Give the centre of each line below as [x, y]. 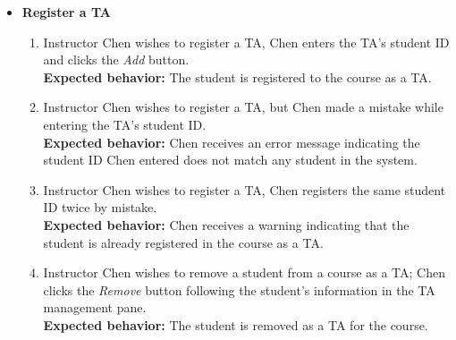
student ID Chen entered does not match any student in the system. [230, 160]
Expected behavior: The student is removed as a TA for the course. [236, 324]
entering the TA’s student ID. [125, 124]
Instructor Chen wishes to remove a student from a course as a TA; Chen [244, 272]
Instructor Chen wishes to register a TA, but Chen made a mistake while [243, 107]
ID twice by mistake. [100, 207]
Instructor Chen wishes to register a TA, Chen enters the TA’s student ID [246, 42]
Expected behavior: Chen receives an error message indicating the [232, 142]
